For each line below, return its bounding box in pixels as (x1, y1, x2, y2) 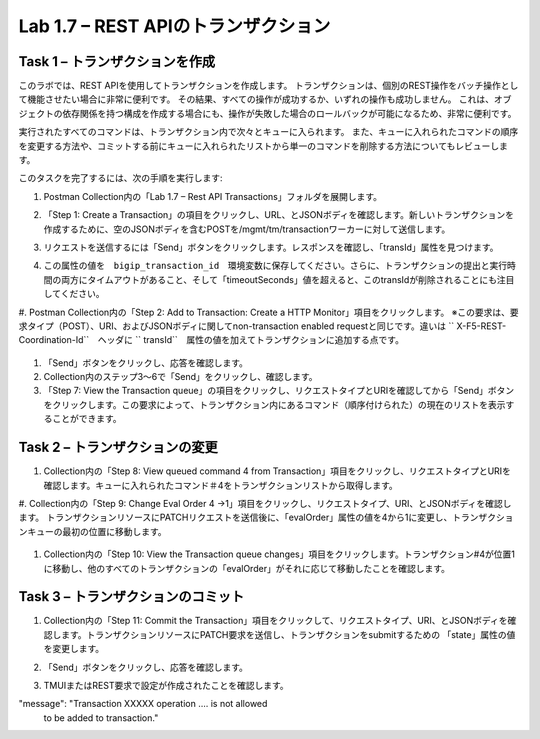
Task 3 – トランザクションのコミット (18, 588, 245, 605)
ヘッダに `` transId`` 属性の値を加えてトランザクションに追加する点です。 (97, 334, 405, 346)
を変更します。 (43, 643, 105, 655)
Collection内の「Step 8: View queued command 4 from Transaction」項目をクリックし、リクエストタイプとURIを (43, 465, 512, 477)
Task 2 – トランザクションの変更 (18, 439, 219, 456)
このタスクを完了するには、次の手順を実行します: (18, 172, 224, 184)
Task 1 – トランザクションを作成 (18, 53, 216, 70)
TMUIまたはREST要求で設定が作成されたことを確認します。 (43, 679, 289, 691)
